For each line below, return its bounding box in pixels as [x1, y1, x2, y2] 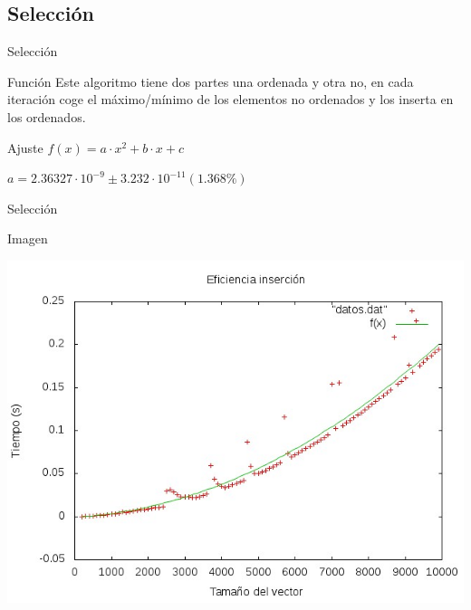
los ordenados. [7, 107, 86, 126]
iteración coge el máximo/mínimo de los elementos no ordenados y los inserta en [7, 90, 454, 109]
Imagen [7, 229, 48, 248]
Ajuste [7, 138, 43, 157]
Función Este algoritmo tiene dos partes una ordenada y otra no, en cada [7, 71, 414, 91]
